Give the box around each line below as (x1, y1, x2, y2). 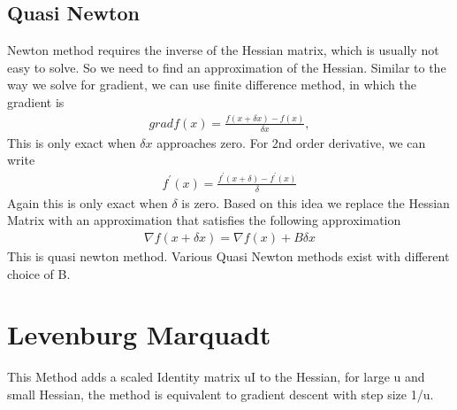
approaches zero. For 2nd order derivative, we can (156, 133, 426, 151)
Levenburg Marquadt (7, 316, 271, 352)
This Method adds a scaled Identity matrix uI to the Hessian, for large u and (7, 367, 425, 386)
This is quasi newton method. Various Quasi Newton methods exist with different (7, 246, 450, 265)
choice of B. (7, 264, 71, 282)
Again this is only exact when (7, 193, 168, 212)
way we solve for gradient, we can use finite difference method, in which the (7, 75, 416, 94)
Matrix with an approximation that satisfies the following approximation (7, 211, 401, 229)
